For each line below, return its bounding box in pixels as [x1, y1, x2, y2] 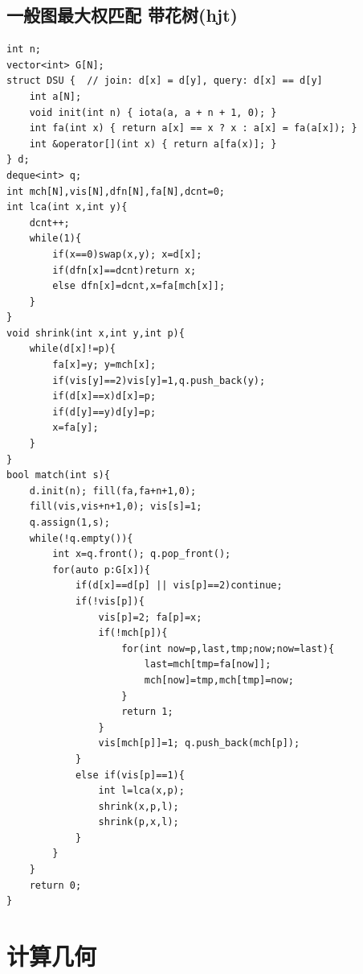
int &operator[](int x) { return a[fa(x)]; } [29, 138, 277, 150]
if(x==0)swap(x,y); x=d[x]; [52, 248, 202, 260]
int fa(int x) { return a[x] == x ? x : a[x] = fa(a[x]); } [29, 122, 357, 134]
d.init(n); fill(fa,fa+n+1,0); [29, 485, 197, 497]
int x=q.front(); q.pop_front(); [52, 548, 231, 560]
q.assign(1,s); [29, 517, 110, 529]
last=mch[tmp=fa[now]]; [144, 658, 271, 671]
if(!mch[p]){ [98, 627, 168, 639]
